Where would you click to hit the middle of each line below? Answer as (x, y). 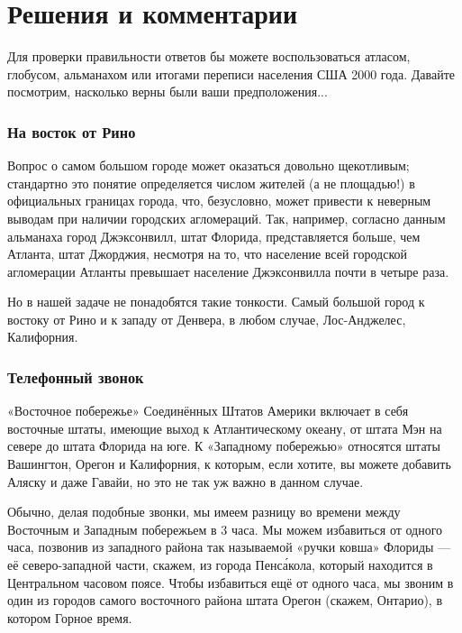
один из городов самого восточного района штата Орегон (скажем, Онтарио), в (225, 600)
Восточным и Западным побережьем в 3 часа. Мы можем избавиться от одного (225, 529)
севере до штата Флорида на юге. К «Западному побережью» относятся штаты (224, 446)
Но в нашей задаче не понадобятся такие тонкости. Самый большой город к (216, 302)
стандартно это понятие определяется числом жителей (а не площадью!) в (211, 183)
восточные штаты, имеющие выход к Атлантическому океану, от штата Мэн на (225, 428)
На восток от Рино (72, 131)
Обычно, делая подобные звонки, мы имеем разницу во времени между (204, 512)
